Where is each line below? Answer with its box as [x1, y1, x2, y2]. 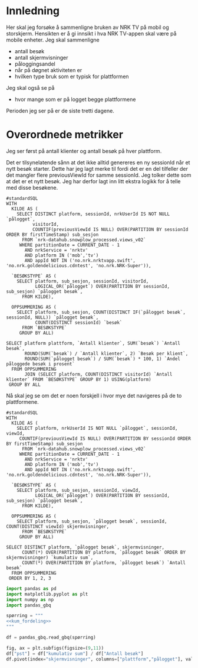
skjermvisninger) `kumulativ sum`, [6, 554, 94, 560]
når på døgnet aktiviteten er [14, 66, 82, 73]
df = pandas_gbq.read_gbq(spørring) [6, 634, 96, 640]
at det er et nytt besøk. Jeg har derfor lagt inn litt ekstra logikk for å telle [6, 177, 181, 184]
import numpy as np [6, 596, 54, 602]
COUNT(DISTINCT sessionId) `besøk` [35, 319, 123, 326]
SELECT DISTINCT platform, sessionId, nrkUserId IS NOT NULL [16, 211, 170, 217]
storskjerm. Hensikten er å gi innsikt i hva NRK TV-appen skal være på [6, 30, 177, 37]
